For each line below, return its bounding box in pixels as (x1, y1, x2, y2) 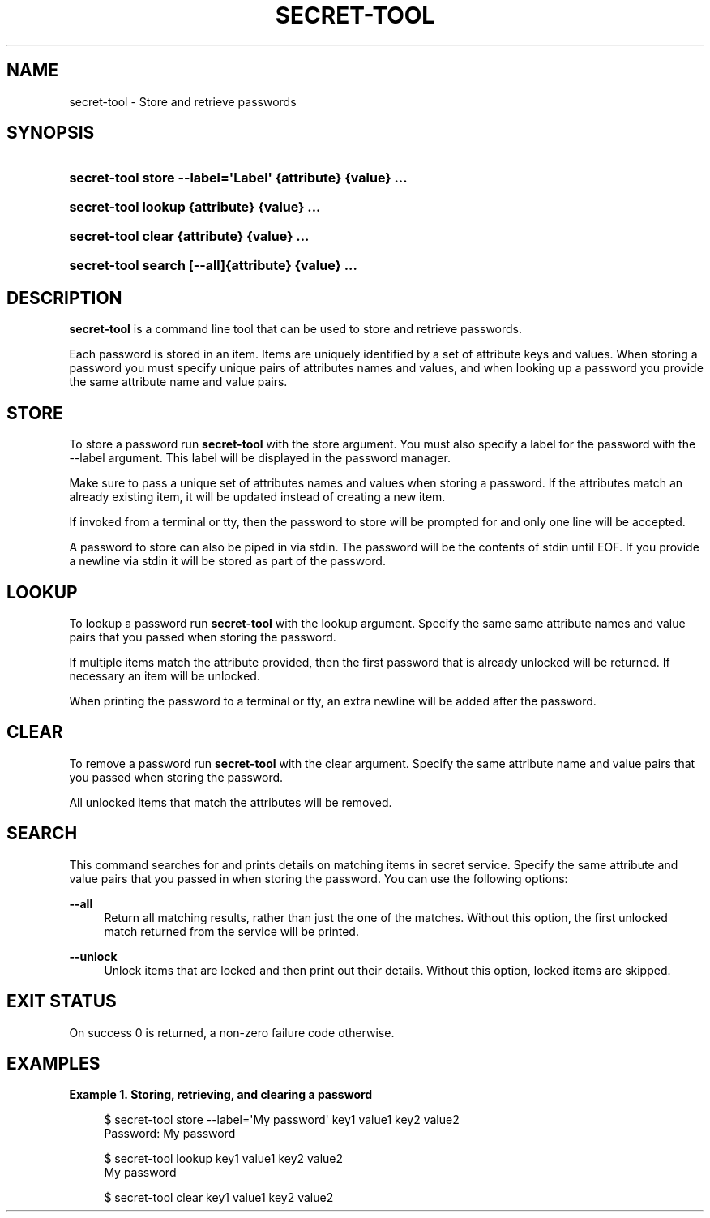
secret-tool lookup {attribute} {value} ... (69, 199, 321, 216)
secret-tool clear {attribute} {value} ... (69, 228, 310, 245)
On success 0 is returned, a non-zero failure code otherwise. (69, 1025, 395, 1040)
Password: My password (104, 1126, 236, 1141)
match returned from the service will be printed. (104, 924, 359, 938)
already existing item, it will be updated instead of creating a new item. (69, 490, 446, 504)
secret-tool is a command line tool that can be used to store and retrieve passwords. (69, 322, 523, 337)
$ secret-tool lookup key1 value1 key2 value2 (104, 1152, 344, 1166)
